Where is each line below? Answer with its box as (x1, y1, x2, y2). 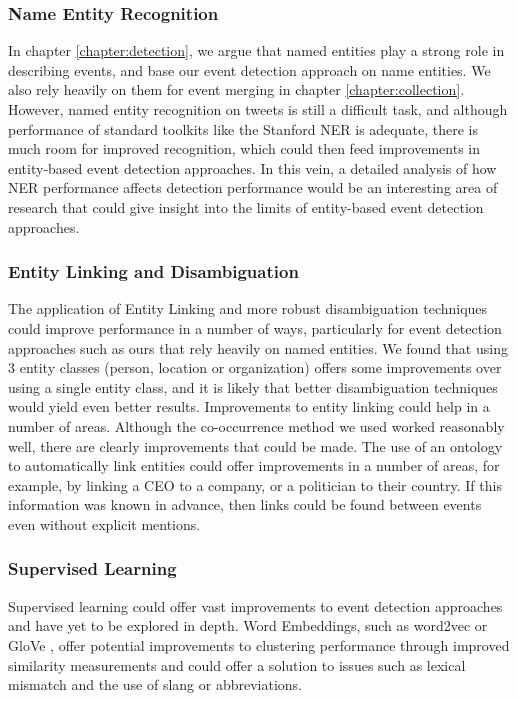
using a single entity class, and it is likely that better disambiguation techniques (8, 376, 498, 397)
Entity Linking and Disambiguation (8, 259, 299, 284)
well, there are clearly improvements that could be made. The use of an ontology (8, 435, 503, 456)
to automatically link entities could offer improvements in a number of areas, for (8, 455, 500, 476)
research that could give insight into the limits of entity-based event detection (8, 196, 484, 217)
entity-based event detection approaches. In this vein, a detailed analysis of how (8, 157, 497, 178)
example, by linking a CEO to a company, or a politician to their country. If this (8, 474, 502, 495)
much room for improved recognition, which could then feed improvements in (8, 138, 480, 159)
